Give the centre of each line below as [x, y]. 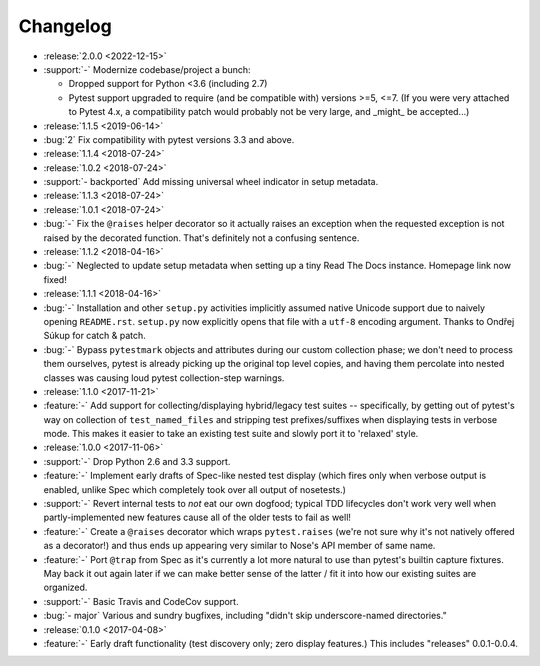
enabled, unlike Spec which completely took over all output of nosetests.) [195, 489]
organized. [65, 587]
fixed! [55, 279]
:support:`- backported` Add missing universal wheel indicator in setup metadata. [211, 182]
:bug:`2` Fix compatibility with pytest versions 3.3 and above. [169, 139]
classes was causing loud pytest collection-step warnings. [164, 377]
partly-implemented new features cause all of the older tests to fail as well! [197, 517]
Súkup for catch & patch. [95, 336]
